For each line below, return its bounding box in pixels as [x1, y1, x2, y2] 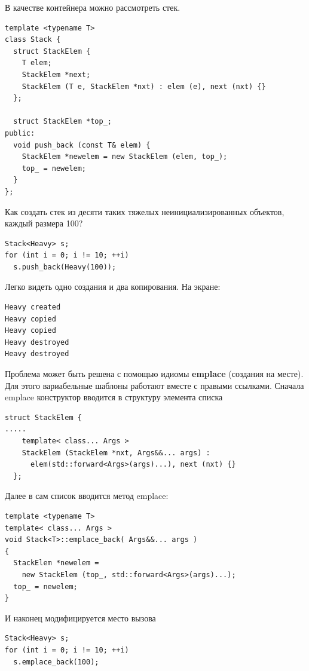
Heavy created [5, 303, 61, 312]
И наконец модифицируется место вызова [5, 611, 156, 624]
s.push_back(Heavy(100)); [13, 262, 117, 271]
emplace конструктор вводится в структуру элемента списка [5, 391, 223, 403]
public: [5, 128, 35, 137]
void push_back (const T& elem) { [13, 140, 151, 149]
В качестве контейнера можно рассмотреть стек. [5, 1, 180, 13]
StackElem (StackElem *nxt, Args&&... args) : [22, 448, 210, 457]
